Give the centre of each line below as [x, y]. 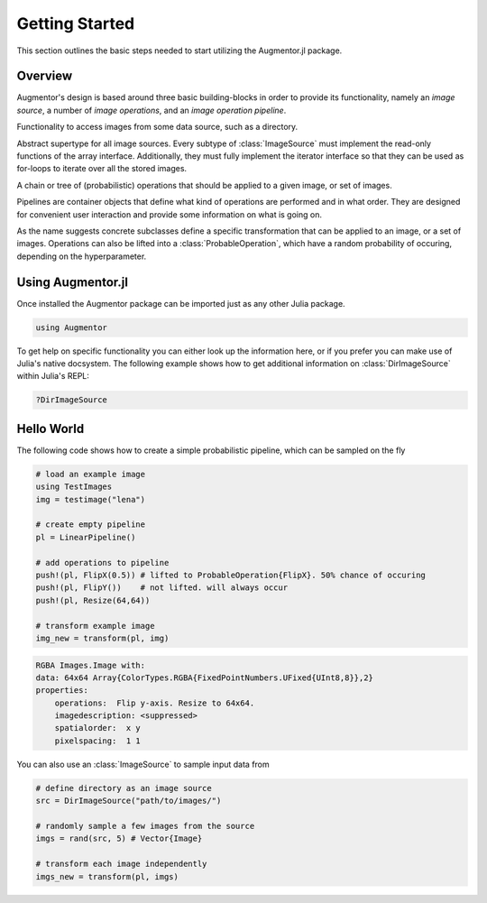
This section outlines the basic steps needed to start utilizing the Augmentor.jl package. [179, 51]
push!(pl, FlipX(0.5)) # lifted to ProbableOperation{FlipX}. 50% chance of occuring [230, 575]
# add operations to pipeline [102, 562]
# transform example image [95, 626]
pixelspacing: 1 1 [98, 741]
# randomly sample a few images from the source [145, 826]
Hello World [51, 428]
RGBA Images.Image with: [91, 665]
